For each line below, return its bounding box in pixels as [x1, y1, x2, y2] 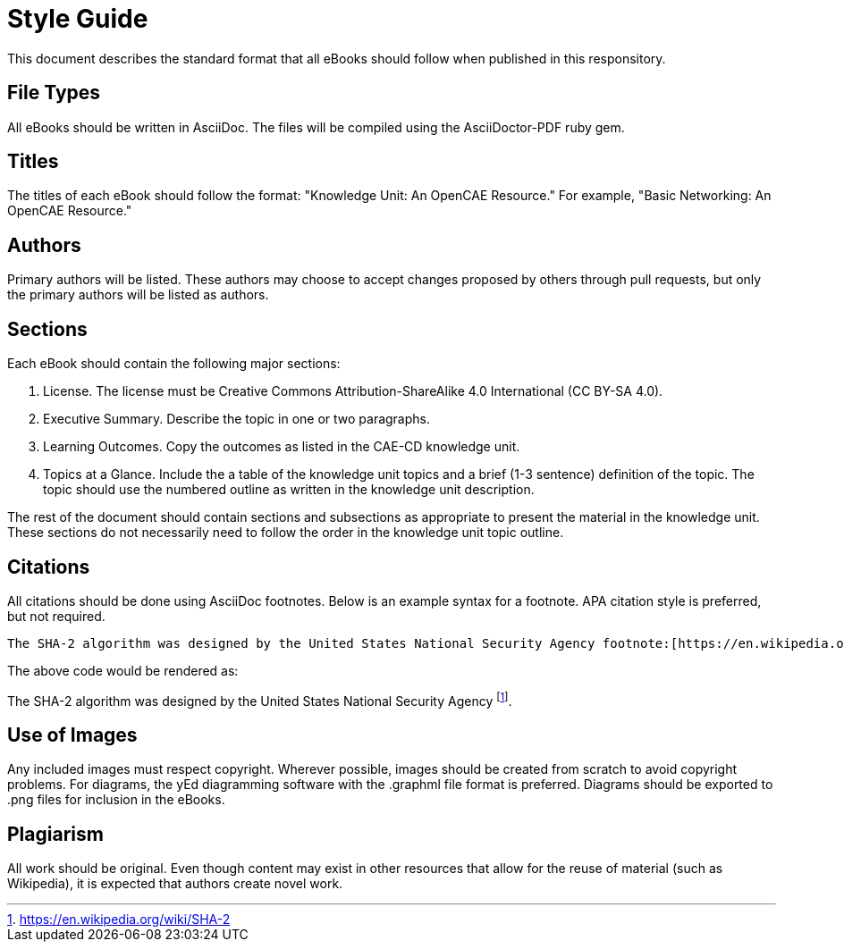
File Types [7, 81, 101, 105]
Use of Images [7, 724, 138, 747]
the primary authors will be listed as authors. [7, 287, 269, 303]
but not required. [7, 608, 105, 624]
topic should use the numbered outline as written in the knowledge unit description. [43, 482, 535, 498]
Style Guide [7, 4, 148, 34]
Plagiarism [7, 822, 104, 845]
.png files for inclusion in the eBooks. [7, 792, 225, 808]
